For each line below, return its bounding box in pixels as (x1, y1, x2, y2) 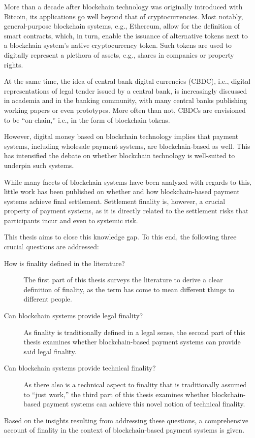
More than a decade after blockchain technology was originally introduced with (4, 1, 243, 11)
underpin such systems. (4, 160, 74, 170)
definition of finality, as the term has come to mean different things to (24, 284, 235, 294)
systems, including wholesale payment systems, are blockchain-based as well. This (4, 140, 250, 151)
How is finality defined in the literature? (4, 258, 125, 268)
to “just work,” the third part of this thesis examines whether (24, 389, 210, 399)
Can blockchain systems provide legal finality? (4, 310, 143, 321)
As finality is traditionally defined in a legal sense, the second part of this (24, 327, 245, 337)
